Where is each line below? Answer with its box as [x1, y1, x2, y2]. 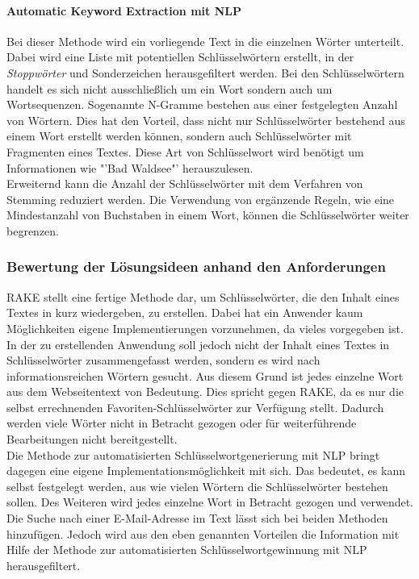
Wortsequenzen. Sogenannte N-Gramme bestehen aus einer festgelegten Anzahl [6, 96, 398, 113]
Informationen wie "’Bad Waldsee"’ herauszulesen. [6, 159, 253, 176]
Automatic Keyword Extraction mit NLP [6, 2, 241, 19]
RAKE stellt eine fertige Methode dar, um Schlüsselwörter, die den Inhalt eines [6, 288, 400, 305]
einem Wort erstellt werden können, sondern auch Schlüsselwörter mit [6, 127, 352, 144]
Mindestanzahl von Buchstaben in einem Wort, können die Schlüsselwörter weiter [6, 206, 409, 223]
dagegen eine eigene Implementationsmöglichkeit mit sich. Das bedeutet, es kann [6, 462, 405, 479]
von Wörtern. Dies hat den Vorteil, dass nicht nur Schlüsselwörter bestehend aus [6, 111, 405, 128]
